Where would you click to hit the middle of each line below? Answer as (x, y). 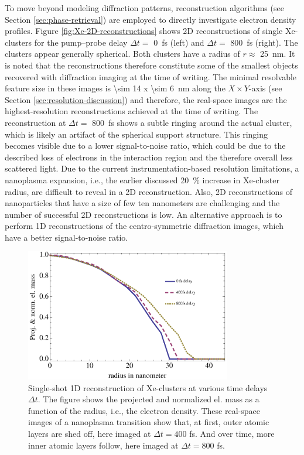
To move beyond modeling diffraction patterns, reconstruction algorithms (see (144, 8)
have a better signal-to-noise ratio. (66, 237)
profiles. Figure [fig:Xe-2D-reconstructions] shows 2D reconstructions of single (144, 31)
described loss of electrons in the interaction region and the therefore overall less (149, 157)
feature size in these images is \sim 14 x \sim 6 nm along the (115, 88)
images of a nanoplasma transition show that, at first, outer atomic (149, 422)
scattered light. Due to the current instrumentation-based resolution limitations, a (152, 168)
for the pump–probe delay (81, 42)
